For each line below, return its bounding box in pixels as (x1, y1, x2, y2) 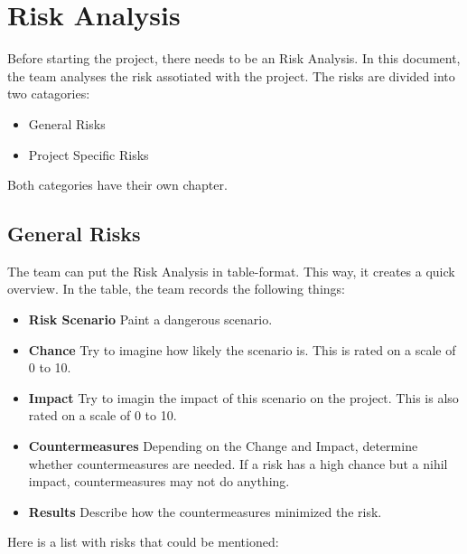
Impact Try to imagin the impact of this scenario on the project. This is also (28, 388, 459, 407)
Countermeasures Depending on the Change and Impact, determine (28, 437, 418, 455)
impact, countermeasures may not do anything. (28, 472, 290, 491)
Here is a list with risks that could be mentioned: (7, 532, 279, 551)
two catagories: (7, 84, 90, 103)
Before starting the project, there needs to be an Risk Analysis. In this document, (7, 49, 461, 68)
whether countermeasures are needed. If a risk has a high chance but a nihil (28, 454, 448, 473)
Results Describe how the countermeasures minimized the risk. (28, 502, 382, 521)
